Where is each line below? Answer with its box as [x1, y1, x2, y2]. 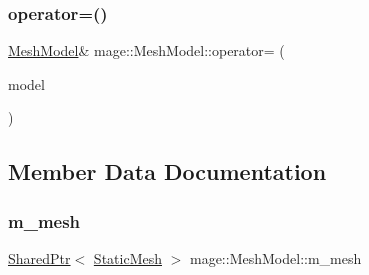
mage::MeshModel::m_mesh [189, 248, 362, 268]
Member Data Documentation [8, 156, 327, 187]
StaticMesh [93, 248, 162, 268]
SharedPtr [8, 248, 71, 268]
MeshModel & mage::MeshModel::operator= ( [8, 40, 285, 61]
